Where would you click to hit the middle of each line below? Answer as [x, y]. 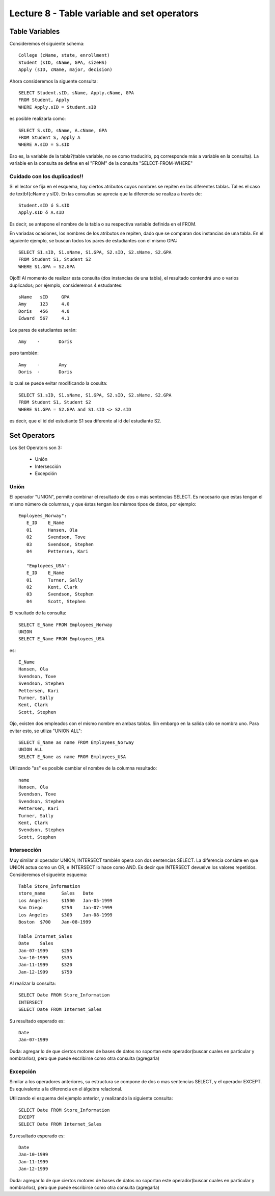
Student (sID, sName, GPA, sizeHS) [63, 62]
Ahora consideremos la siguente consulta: [54, 81]
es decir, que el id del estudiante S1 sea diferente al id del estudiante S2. [85, 421]
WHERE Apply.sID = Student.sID [58, 107]
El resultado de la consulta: [38, 613]
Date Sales [36, 943]
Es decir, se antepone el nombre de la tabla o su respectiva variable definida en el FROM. [103, 224]
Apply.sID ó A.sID [42, 213]
